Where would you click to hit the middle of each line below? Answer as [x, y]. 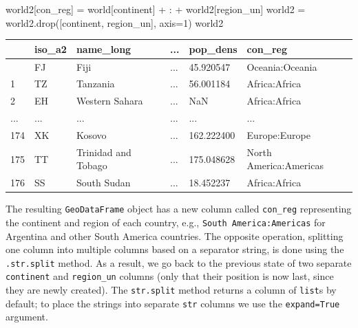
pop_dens [213, 48]
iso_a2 [51, 48]
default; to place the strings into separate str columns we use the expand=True [173, 303]
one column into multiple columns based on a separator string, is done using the [175, 249]
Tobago [92, 165]
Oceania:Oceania [282, 66]
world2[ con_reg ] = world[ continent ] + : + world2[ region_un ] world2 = [156, 9]
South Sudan [103, 183]
